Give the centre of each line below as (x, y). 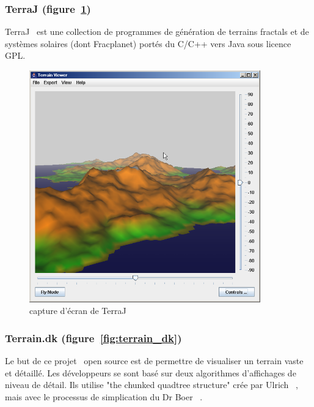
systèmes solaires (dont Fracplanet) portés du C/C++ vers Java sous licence (148, 43)
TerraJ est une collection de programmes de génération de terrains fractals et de (157, 32)
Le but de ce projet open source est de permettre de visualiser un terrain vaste (154, 360)
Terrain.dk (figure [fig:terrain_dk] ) (93, 338)
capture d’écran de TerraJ (78, 311)
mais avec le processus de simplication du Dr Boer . (104, 396)
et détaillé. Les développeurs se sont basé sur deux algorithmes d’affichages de (151, 372)
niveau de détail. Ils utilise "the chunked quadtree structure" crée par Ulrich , (152, 385)
